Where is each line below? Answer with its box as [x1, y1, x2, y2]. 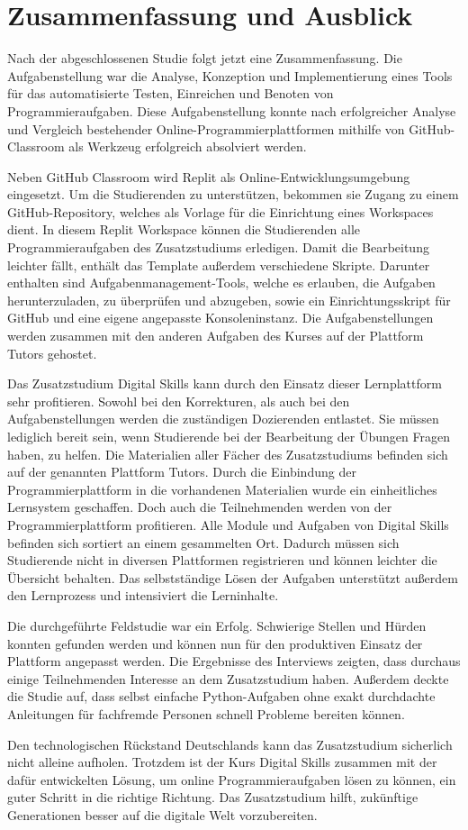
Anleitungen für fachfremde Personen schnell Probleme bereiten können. [7, 704, 405, 723]
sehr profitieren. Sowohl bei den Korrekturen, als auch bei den [7, 391, 350, 410]
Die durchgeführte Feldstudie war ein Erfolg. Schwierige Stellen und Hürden [7, 616, 427, 634]
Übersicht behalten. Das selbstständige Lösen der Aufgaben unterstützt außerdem [7, 568, 458, 587]
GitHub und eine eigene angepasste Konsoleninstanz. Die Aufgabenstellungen [7, 308, 434, 327]
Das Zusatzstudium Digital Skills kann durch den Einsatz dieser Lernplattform [7, 374, 442, 393]
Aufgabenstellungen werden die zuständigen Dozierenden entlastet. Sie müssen [7, 409, 439, 428]
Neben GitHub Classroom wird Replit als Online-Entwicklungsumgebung [7, 167, 410, 186]
